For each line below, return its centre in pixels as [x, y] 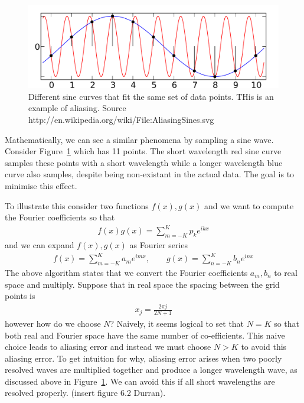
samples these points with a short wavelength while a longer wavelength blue [144, 162]
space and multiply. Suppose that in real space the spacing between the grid [142, 284]
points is [20, 296]
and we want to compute [249, 205]
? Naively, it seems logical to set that [177, 323]
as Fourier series [159, 245]
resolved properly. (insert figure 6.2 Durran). [85, 393]
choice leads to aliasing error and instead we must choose [108, 347]
